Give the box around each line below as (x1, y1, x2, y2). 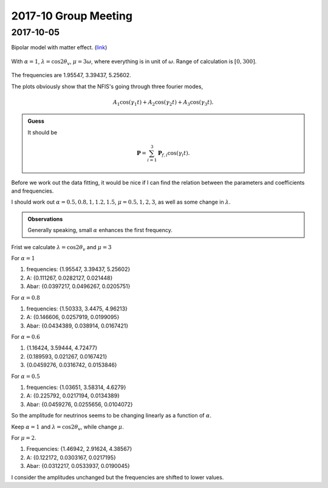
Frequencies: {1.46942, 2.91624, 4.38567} (26, 445, 132, 453)
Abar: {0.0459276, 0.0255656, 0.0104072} (26, 400, 133, 408)
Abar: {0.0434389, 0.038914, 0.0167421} (26, 322, 129, 329)
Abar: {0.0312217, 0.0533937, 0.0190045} (26, 462, 131, 470)
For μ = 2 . (11, 434, 36, 441)
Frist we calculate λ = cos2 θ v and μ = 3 (11, 243, 112, 252)
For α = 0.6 (11, 333, 41, 340)
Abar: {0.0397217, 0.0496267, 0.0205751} (26, 283, 131, 290)
